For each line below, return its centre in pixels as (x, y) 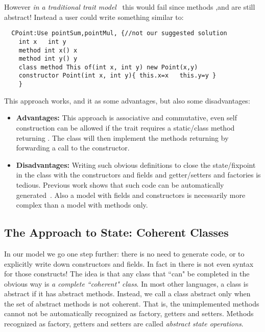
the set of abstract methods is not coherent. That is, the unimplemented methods (132, 303)
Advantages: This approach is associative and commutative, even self (127, 118)
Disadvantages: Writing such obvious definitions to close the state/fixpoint (136, 164)
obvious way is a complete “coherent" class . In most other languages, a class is (126, 283)
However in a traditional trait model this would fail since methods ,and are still (130, 7)
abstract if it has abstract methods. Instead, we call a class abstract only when (127, 293)
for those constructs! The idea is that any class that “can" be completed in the (127, 274)
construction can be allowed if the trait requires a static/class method (125, 127)
